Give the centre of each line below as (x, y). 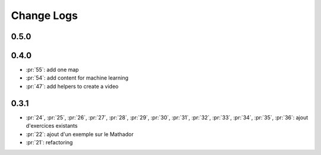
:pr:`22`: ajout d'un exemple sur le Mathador (80, 134)
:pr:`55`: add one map (52, 70)
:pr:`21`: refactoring (49, 142)
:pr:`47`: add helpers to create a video (72, 86)
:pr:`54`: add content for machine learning (77, 78)
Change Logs (45, 15)
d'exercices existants (52, 126)
